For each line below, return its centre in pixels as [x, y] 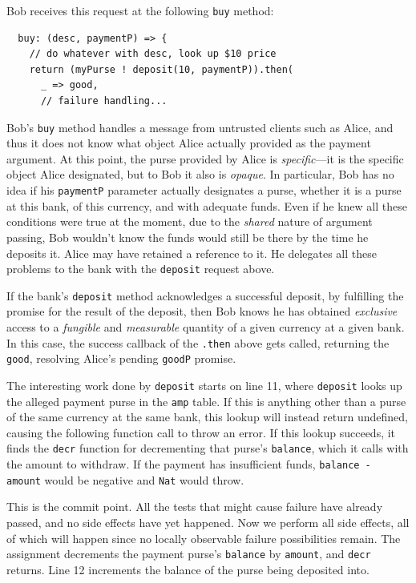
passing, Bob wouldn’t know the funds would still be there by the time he [188, 237]
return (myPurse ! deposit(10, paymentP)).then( [161, 69]
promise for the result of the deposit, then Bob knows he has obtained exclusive [202, 311]
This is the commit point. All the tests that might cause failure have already [195, 507]
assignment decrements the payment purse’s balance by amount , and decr [189, 554]
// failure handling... [104, 101]
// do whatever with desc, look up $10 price [153, 54]
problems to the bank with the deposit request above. [141, 269]
